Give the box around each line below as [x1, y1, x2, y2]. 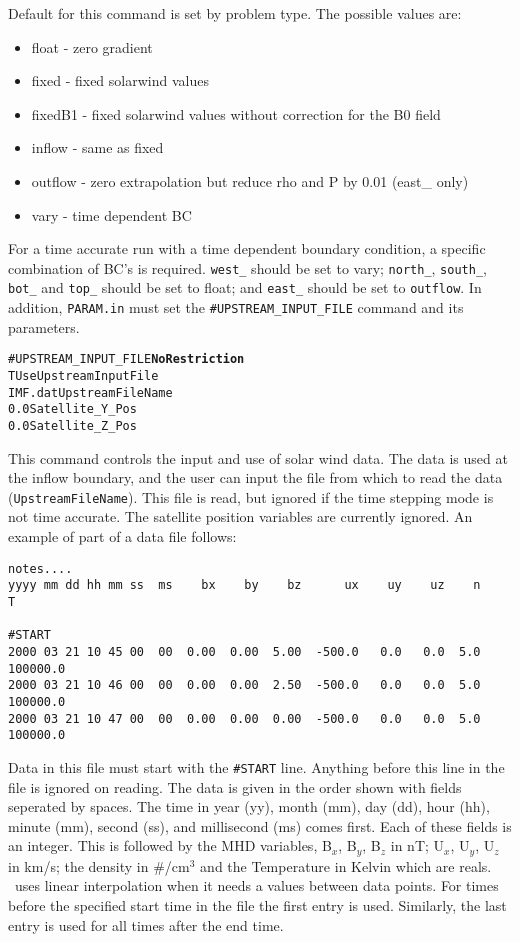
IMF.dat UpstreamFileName [8, 385, 173, 400]
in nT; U [390, 835, 445, 856]
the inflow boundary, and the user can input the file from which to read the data [8, 467, 503, 488]
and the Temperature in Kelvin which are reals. [200, 855, 492, 876]
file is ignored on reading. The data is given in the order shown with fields [8, 776, 462, 797]
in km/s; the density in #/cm [8, 855, 190, 876]
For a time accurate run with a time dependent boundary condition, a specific [8, 238, 486, 259]
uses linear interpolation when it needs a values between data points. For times [14, 875, 499, 896]
